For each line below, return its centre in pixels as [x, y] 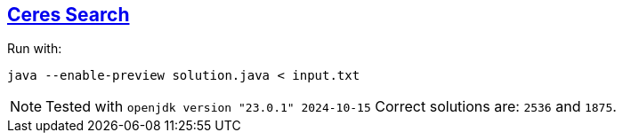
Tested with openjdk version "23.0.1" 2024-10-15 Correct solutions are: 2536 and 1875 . [331, 107]
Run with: [35, 49]
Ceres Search [69, 15]
